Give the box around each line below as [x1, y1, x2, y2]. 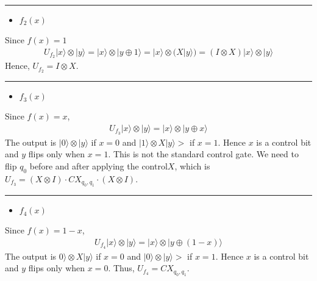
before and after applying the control [29, 160, 168, 173]
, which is [174, 160, 210, 173]
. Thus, [108, 261, 135, 274]
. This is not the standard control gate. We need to [108, 148, 299, 160]
